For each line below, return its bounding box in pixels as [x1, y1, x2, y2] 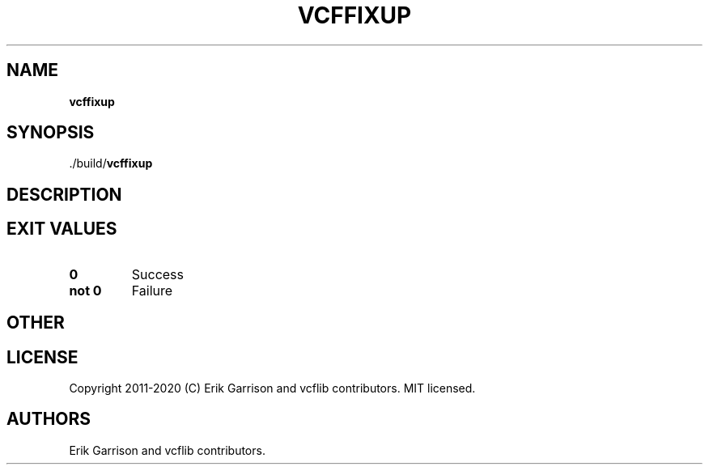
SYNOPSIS [6, 122, 95, 143]
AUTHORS [6, 409, 91, 430]
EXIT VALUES [6, 219, 117, 240]
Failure [131, 282, 173, 299]
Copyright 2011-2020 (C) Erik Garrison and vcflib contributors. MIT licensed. [69, 380, 476, 395]
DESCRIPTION [6, 184, 122, 205]
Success [131, 265, 185, 282]
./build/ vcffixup [69, 156, 153, 171]
